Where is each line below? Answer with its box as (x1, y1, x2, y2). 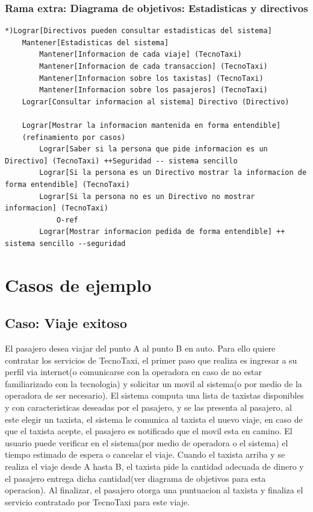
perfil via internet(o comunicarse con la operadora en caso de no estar (5, 365, 262, 378)
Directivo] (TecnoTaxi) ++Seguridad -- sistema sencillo (5, 156, 238, 165)
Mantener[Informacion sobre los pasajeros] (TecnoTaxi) (39, 86, 268, 95)
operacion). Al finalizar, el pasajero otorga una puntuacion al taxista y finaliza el (5, 484, 303, 496)
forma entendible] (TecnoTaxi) (5, 180, 130, 189)
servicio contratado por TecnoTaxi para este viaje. (5, 495, 190, 508)
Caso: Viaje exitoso (5, 314, 127, 332)
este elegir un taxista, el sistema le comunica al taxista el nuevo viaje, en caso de (5, 412, 303, 425)
